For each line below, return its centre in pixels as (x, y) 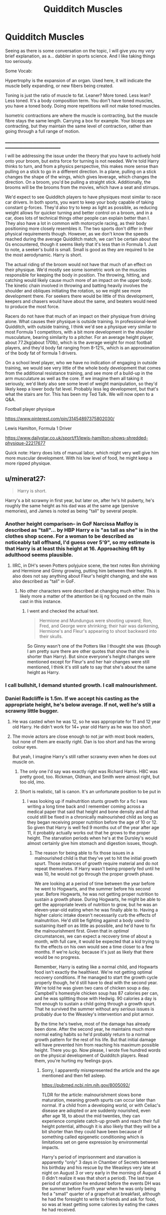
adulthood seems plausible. (39, 554)
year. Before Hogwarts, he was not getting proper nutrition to (97, 894)
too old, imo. (32, 782)
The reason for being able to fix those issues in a (84, 853)
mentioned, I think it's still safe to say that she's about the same (92, 667)
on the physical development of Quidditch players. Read (91, 1055)
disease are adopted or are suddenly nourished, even (96, 1110)
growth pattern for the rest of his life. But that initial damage (95, 1040)
